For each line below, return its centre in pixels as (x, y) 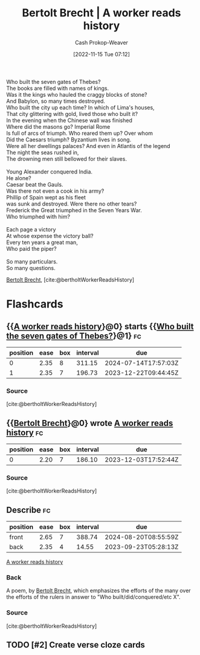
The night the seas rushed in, (43, 152)
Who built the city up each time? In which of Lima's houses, (81, 107)
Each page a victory (31, 229)
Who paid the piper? (31, 248)
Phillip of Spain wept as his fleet (46, 197)
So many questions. (31, 268)
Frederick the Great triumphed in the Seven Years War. (74, 210)
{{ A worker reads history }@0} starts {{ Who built (100, 326)
